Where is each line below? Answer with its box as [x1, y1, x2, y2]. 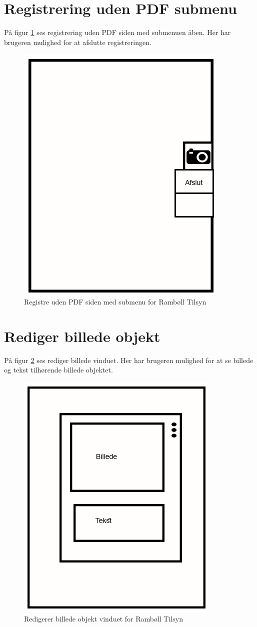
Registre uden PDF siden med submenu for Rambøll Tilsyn [24, 296, 206, 306]
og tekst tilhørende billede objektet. [4, 364, 113, 375]
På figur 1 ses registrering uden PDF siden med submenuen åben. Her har [4, 27, 231, 37]
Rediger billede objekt [4, 325, 160, 346]
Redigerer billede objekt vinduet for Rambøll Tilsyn [24, 613, 183, 624]
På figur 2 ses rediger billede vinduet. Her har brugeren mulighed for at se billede [4, 354, 253, 365]
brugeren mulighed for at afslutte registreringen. [4, 36, 151, 47]
